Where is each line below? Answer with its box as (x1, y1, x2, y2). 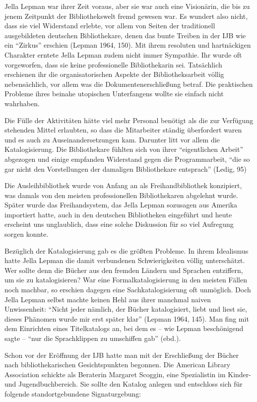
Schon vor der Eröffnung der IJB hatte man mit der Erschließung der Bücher (4, 349, 239, 360)
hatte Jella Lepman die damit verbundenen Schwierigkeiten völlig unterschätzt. (4, 255, 245, 266)
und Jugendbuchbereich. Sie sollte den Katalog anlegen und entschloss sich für (4, 379, 243, 389)
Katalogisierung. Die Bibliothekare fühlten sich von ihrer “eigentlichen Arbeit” (4, 144, 244, 154)
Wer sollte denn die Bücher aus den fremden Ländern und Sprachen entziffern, (4, 265, 243, 275)
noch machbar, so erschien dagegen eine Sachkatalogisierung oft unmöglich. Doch (4, 284, 251, 295)
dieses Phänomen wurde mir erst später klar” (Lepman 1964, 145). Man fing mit (4, 313, 249, 324)
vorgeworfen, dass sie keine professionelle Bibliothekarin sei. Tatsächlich (4, 59, 222, 69)
